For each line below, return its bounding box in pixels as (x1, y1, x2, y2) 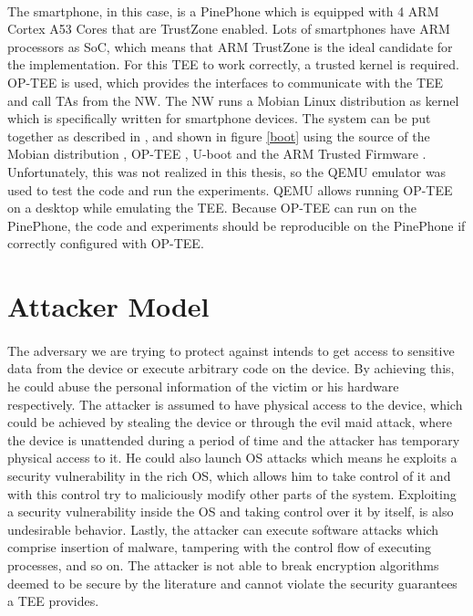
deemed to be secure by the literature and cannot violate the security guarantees (7, 573, 458, 592)
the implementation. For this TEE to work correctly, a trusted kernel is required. (7, 55, 459, 74)
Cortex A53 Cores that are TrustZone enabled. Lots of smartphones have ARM (7, 19, 450, 38)
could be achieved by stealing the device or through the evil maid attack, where (7, 412, 452, 432)
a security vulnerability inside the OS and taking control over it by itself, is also (7, 502, 454, 521)
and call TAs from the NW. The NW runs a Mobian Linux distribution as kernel (7, 90, 459, 110)
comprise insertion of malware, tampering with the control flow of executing (7, 538, 432, 557)
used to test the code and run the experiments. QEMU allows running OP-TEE (7, 180, 453, 199)
